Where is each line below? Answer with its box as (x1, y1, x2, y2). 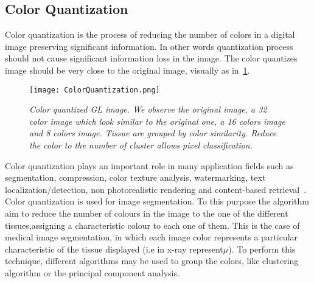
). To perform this (228, 242, 296, 255)
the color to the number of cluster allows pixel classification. (29, 139, 253, 152)
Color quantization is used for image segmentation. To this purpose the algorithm (5, 195, 309, 208)
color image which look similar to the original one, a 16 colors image (29, 114, 285, 127)
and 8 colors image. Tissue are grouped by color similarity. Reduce (29, 127, 277, 139)
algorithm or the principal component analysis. (5, 266, 180, 279)
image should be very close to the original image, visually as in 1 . (5, 63, 250, 76)
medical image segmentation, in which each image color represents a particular (5, 231, 298, 243)
